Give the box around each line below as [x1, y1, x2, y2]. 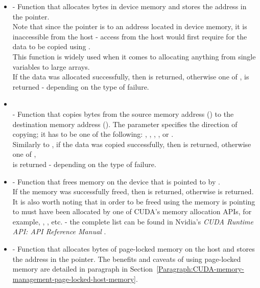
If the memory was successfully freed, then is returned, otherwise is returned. [12, 186, 254, 197]
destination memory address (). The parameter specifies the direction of [12, 118, 238, 129]
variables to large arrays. [12, 61, 90, 72]
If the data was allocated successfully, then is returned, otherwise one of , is [12, 71, 249, 82]
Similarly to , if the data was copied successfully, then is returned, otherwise [12, 138, 251, 149]
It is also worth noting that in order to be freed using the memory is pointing [12, 196, 255, 207]
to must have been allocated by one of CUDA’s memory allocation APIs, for [12, 206, 252, 217]
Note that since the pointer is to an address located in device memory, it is [12, 21, 247, 32]
